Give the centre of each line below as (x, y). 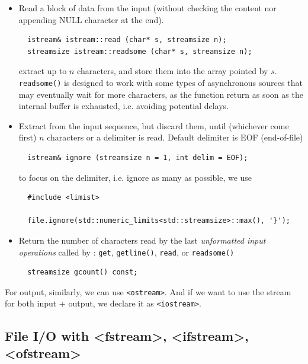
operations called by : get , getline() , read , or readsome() (126, 252)
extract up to (43, 71)
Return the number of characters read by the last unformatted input (142, 240)
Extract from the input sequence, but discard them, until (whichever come (154, 125)
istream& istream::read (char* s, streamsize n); (127, 40)
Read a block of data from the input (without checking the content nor (147, 8)
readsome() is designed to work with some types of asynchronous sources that (161, 82)
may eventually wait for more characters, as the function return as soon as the (161, 94)
